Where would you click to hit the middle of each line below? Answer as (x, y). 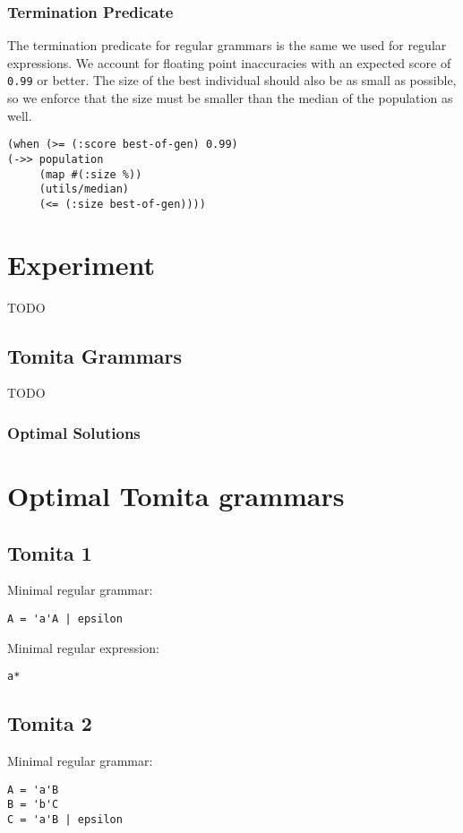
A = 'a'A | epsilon (65, 619)
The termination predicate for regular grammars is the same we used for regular (227, 45)
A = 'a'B (33, 790)
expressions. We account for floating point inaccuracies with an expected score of (229, 62)
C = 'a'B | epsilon (65, 820)
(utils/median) (84, 189)
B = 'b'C (33, 805)
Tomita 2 (50, 723)
